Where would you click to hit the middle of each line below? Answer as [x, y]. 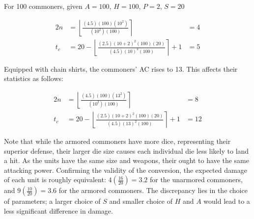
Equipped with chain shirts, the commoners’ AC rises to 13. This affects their [121, 68]
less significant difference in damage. [58, 210]
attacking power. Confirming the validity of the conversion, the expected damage [126, 170]
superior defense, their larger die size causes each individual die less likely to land [127, 151]
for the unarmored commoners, [196, 179]
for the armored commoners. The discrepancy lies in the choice [153, 190]
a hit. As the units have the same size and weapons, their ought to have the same [127, 160]
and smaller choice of [141, 201]
